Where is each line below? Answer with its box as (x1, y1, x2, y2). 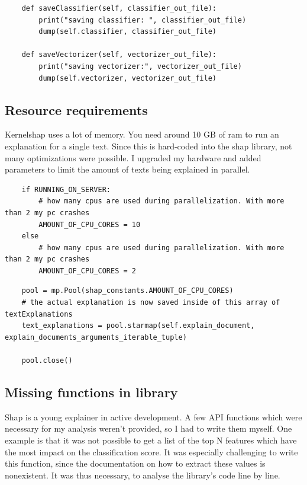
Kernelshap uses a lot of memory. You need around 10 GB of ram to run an (5, 128, 279, 141)
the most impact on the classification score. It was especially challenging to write (5, 445, 298, 458)
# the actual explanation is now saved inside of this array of (21, 298, 280, 307)
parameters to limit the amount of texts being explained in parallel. (5, 163, 250, 176)
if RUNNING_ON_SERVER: (21, 185, 111, 194)
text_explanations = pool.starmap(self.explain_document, (21, 321, 255, 330)
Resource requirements (5, 100, 148, 119)
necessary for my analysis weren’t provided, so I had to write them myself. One (5, 422, 292, 435)
